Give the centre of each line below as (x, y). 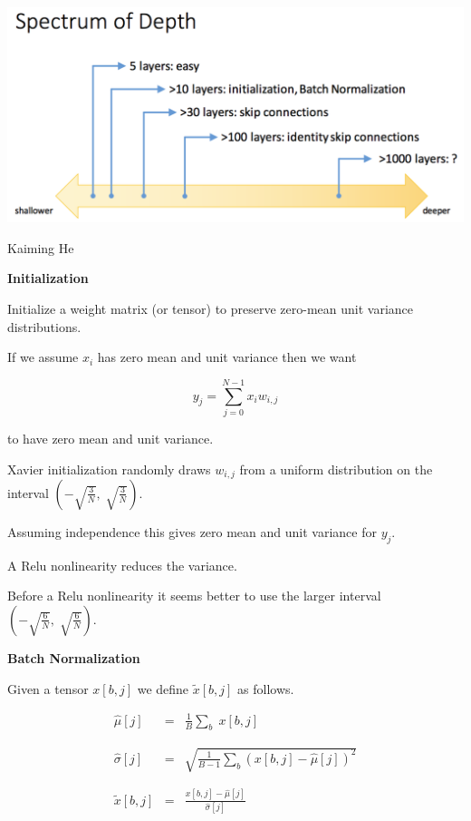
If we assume (43, 357)
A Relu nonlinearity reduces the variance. (122, 565)
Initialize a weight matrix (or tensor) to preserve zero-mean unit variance (210, 309)
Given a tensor (48, 688)
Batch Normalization (74, 657)
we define (163, 688)
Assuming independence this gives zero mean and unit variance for (192, 531)
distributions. (44, 326)
